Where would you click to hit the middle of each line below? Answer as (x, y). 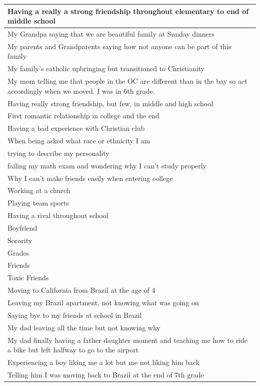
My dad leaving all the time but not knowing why (84, 327)
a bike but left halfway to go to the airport (73, 350)
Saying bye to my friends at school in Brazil (75, 315)
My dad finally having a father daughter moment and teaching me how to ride (128, 340)
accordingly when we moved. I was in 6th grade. (81, 90)
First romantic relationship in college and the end (83, 116)
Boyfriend (22, 227)
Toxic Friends (28, 277)
